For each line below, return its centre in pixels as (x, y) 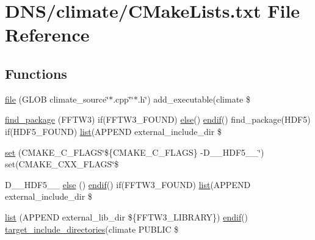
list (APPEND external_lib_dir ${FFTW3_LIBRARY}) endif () (127, 216)
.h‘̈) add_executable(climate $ (194, 99)
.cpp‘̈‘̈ (123, 99)
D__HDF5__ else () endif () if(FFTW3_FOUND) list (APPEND (128, 184)
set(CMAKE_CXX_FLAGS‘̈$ (62, 164)
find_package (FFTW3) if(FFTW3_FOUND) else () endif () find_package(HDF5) (158, 119)
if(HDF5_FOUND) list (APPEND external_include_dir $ (113, 131)
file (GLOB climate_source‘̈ (57, 99)
